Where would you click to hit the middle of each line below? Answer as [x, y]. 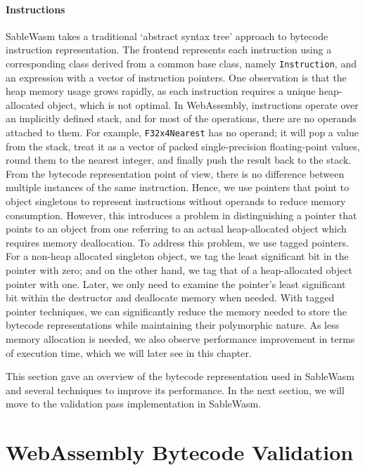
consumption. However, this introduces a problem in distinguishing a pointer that [181, 215]
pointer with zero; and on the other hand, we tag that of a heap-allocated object [179, 270]
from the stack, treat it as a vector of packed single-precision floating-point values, [183, 146]
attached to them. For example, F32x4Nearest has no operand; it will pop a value [182, 132]
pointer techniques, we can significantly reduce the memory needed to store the [176, 311]
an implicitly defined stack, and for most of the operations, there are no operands [181, 118]
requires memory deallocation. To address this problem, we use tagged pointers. [177, 242]
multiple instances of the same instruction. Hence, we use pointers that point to [178, 187]
